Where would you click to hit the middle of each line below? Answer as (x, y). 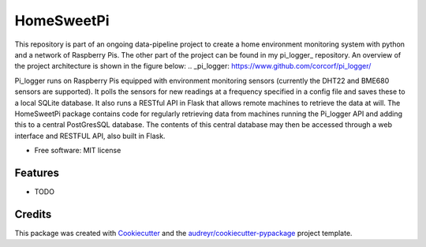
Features (37, 172)
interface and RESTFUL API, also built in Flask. (90, 136)
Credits (33, 214)
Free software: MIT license (78, 151)
